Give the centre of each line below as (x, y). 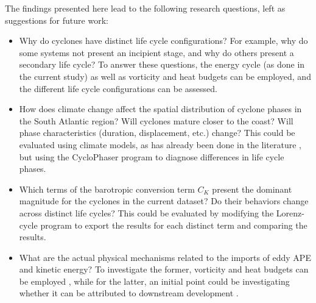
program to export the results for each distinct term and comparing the (174, 225)
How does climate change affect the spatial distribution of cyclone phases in (160, 109)
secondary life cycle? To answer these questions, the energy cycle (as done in (162, 64)
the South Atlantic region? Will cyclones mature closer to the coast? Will (156, 120)
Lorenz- (290, 212)
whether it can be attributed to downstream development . (129, 293)
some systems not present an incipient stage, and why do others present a (156, 52)
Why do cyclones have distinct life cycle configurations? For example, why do (163, 41)
